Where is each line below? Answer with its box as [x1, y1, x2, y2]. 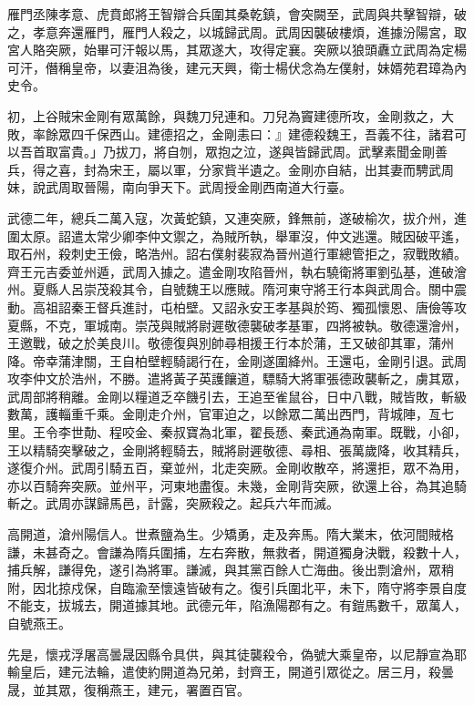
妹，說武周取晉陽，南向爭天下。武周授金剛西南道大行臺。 [7, 178, 352, 197]
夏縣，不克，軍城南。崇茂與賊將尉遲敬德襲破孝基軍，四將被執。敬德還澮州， [7, 315, 467, 334]
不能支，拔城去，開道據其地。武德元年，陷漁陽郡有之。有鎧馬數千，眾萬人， [7, 596, 467, 615]
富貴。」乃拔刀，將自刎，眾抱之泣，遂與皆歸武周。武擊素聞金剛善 [57, 142, 448, 161]
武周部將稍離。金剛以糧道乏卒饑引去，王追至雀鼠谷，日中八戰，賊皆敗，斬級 [7, 386, 467, 405]
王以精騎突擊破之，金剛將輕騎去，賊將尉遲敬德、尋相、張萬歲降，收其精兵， [7, 440, 467, 459]
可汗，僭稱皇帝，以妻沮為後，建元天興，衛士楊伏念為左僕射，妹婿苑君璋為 [7, 57, 454, 77]
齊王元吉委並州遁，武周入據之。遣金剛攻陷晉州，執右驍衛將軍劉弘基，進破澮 [7, 261, 467, 281]
